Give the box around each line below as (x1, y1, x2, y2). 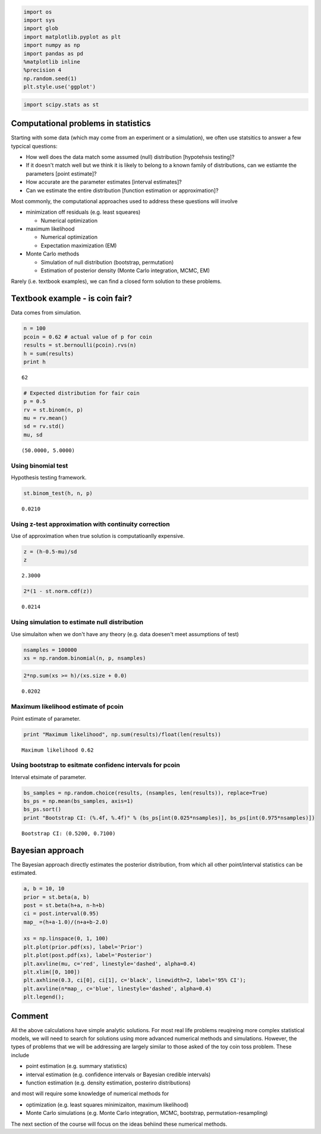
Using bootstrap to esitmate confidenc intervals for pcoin (11, 761, 181, 769)
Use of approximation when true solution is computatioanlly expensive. (11, 532, 185, 540)
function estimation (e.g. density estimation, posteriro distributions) (26, 1079, 191, 1086)
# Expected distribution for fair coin (23, 390, 140, 396)
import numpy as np (23, 42, 80, 49)
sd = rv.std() (23, 423, 65, 430)
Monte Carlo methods (26, 250, 80, 257)
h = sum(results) (23, 350, 74, 357)
